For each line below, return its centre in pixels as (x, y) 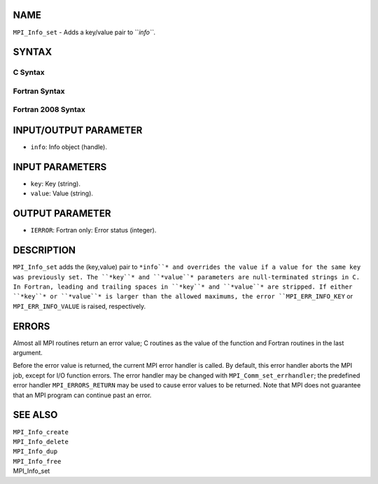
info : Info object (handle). (69, 147)
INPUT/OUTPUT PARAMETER (78, 131)
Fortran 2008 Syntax (49, 110)
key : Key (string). (55, 184)
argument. (28, 353)
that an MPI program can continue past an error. (82, 395)
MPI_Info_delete (41, 442)
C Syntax (29, 72)
